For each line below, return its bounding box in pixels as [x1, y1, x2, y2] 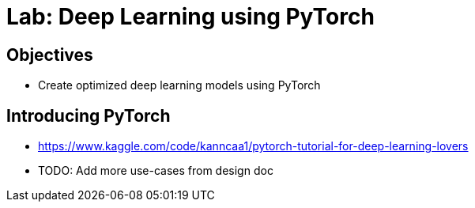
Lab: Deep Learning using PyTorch [6, 3, 375, 30]
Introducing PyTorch [6, 105, 171, 126]
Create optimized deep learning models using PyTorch [38, 78, 321, 93]
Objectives [6, 44, 93, 65]
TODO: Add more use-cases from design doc [38, 164, 273, 178]
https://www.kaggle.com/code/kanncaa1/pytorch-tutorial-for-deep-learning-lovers [38, 139, 469, 153]
